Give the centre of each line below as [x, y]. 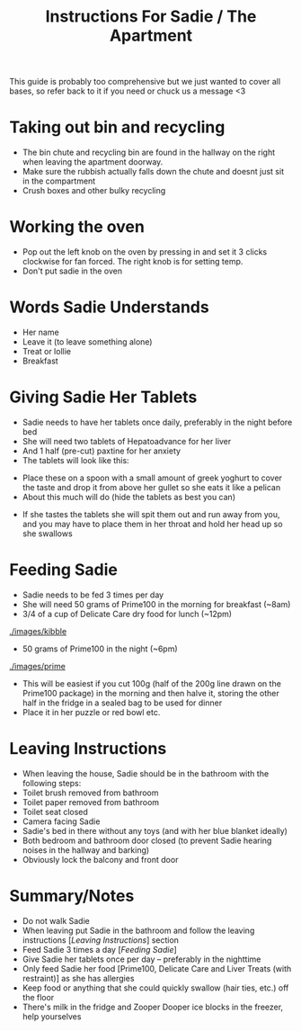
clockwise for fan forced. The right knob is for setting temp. [133, 262]
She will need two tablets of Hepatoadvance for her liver [127, 441]
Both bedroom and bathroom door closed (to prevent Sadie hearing [147, 840]
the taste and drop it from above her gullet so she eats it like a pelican [151, 487]
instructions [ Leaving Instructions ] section [101, 940]
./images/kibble [38, 631]
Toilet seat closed [55, 811]
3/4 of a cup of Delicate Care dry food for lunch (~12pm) [127, 614]
